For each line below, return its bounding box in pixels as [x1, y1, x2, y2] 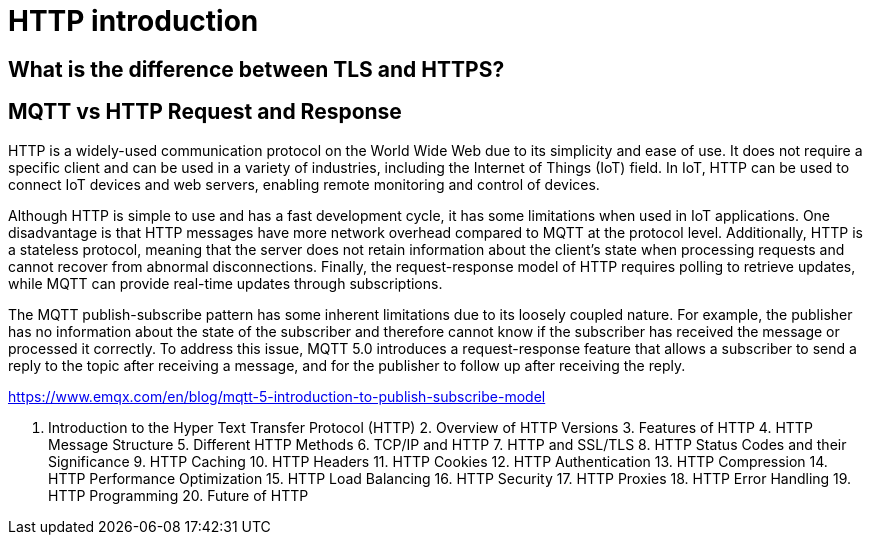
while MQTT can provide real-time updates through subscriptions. [8, 274, 443, 292]
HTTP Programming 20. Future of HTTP [48, 486, 309, 504]
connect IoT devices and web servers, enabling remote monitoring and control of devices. [8, 175, 600, 193]
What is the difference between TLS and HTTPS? [8, 56, 505, 82]
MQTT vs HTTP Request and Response [8, 99, 402, 125]
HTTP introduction [8, 4, 259, 38]
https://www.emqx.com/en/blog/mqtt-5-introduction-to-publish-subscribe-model [8, 387, 546, 405]
